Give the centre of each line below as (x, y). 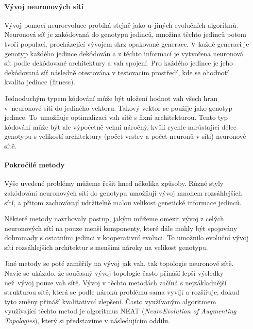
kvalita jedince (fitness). (40, 82)
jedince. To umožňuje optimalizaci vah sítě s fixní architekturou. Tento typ (116, 117)
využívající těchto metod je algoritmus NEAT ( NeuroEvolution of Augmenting (120, 311)
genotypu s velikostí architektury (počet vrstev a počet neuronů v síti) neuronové (125, 136)
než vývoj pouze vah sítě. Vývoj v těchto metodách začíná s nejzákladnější (116, 282)
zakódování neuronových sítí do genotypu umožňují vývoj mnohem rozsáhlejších (123, 192)
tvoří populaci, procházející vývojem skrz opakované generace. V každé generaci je (127, 43)
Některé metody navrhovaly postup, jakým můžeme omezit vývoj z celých (114, 219)
